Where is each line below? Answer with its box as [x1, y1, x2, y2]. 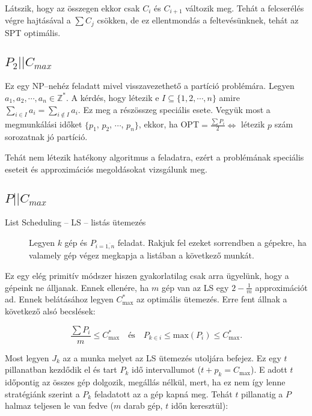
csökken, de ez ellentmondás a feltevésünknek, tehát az [97, 14, 299, 26]
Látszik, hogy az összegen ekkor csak [5, 2, 140, 14]
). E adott [251, 363, 287, 376]
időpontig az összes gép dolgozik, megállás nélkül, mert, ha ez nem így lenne [5, 376, 286, 388]
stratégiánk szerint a [5, 387, 80, 400]
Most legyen [5, 351, 49, 364]
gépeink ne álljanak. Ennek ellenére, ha [5, 281, 149, 293]
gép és [64, 236, 87, 248]
